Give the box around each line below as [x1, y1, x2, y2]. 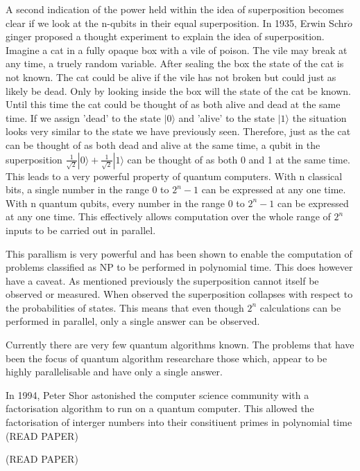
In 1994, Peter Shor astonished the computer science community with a [6, 387, 309, 402]
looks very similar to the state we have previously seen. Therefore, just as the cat [6, 124, 351, 139]
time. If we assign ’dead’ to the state [6, 110, 161, 125]
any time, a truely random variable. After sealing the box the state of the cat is [6, 56, 344, 71]
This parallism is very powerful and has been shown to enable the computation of [6, 246, 352, 260]
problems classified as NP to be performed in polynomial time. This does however [6, 260, 353, 274]
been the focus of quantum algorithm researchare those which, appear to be [6, 350, 327, 365]
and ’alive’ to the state [178, 110, 275, 125]
